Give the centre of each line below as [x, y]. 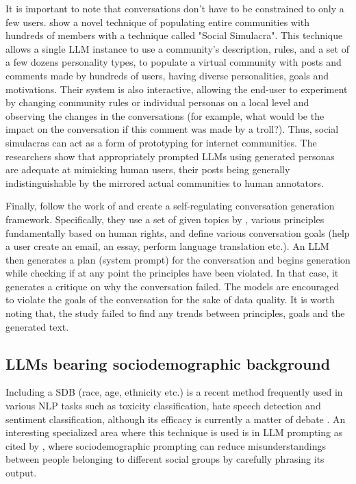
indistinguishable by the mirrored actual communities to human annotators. [165, 182]
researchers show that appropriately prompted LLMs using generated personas [170, 156]
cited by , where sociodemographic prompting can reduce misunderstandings [166, 445]
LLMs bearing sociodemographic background [168, 363]
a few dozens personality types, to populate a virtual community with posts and [174, 62]
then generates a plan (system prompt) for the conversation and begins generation [178, 259]
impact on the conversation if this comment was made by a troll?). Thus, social [172, 129]
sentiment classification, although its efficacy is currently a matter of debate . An [176, 419]
